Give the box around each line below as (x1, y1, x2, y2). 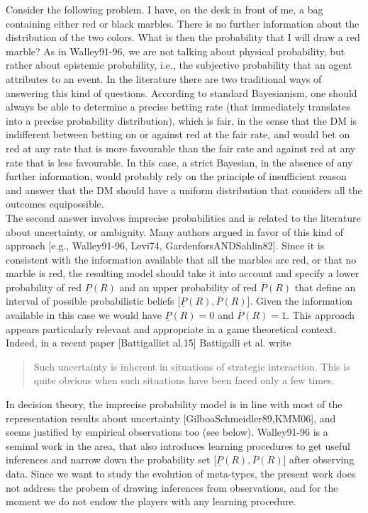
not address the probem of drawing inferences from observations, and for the (6, 480, 338, 495)
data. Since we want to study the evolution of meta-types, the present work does (6, 466, 356, 480)
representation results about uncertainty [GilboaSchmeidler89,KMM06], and (6, 410, 336, 425)
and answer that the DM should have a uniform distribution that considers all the (6, 182, 362, 197)
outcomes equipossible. (6, 196, 104, 211)
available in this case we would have (6, 308, 162, 322)
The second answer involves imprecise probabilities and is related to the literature (6, 210, 361, 225)
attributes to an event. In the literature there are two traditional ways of (6, 71, 322, 86)
